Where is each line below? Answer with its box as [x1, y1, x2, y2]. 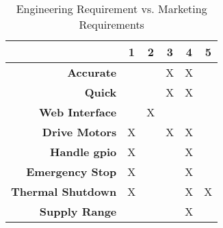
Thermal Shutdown [11, 183, 117, 199]
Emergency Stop [26, 164, 117, 179]
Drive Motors [42, 124, 117, 140]
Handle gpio [50, 144, 117, 160]
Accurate [67, 64, 117, 80]
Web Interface [39, 104, 117, 120]
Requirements [79, 16, 144, 32]
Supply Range [39, 203, 117, 219]
